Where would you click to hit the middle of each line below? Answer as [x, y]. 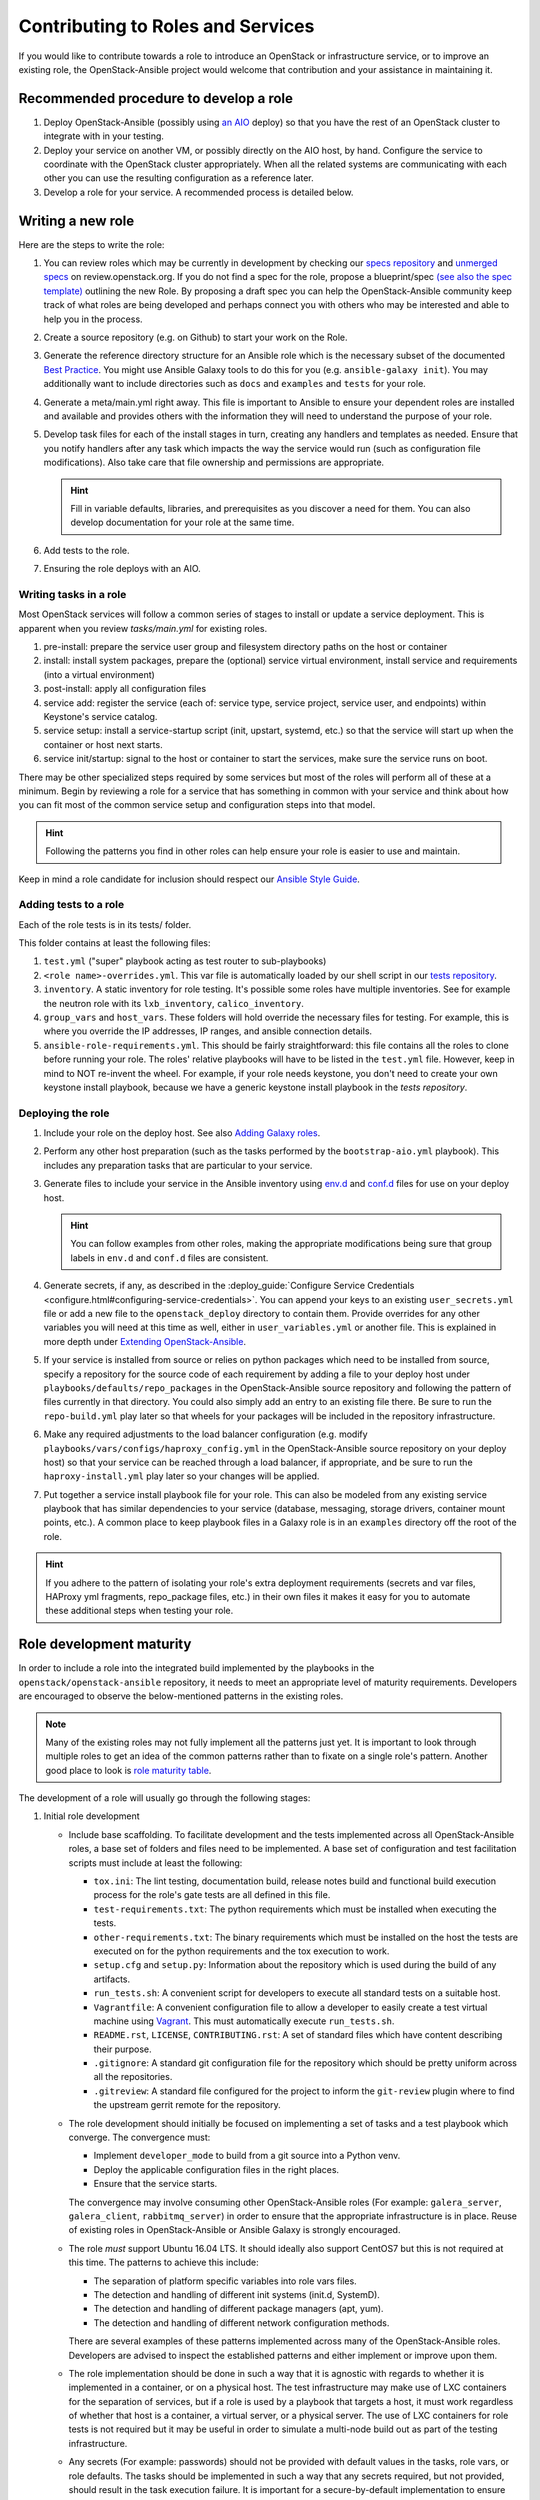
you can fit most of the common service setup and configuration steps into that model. [197, 805]
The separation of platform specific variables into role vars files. [225, 2281]
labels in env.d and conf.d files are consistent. [169, 1257]
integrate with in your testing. [104, 136]
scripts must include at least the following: [155, 1862]
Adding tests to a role [71, 905]
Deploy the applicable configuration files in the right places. [216, 2169]
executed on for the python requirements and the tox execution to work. [241, 1951]
